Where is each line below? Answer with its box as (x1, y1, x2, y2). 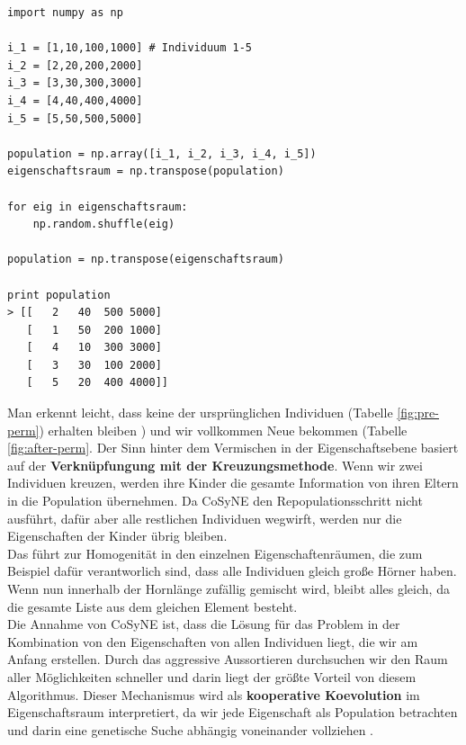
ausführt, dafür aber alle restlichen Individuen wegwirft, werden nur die (7, 508, 402, 527)
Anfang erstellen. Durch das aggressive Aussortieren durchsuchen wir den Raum (7, 650, 448, 669)
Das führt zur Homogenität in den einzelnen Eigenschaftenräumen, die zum (7, 543, 423, 562)
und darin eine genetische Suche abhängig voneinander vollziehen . (7, 720, 373, 739)
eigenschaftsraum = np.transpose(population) (7, 165, 284, 178)
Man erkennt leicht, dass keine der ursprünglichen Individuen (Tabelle (7, 403, 393, 422)
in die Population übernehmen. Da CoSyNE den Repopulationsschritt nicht (7, 491, 423, 510)
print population (7, 288, 111, 301)
